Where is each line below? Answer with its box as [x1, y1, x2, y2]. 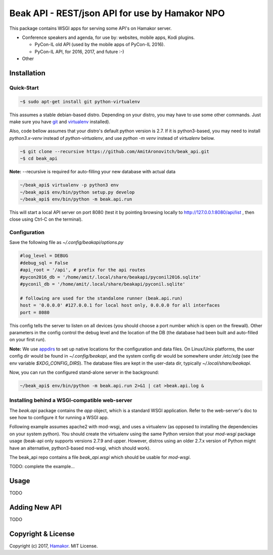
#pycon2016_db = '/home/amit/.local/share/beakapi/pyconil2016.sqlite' [20, 274, 202, 280]
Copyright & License [9, 529, 75, 538]
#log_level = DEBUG [20, 253, 68, 259]
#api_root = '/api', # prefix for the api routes [20, 267, 146, 273]
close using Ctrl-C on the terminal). [9, 216, 83, 222]
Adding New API [9, 503, 62, 512]
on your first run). [9, 336, 46, 343]
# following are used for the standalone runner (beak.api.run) [20, 295, 183, 301]
